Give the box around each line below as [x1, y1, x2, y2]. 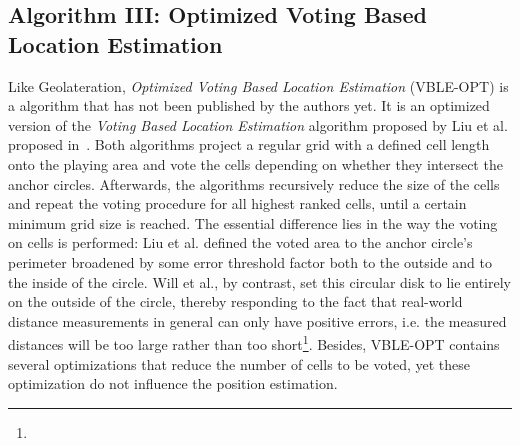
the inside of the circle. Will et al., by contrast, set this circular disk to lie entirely [8, 271, 512, 292]
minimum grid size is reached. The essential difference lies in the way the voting [8, 212, 498, 233]
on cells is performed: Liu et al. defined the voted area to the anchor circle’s [8, 232, 473, 253]
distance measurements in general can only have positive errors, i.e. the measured [8, 310, 507, 331]
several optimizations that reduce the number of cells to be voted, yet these [8, 353, 470, 374]
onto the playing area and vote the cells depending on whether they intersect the [8, 153, 503, 174]
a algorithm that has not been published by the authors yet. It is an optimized [8, 95, 490, 116]
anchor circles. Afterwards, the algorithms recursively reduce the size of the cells [8, 173, 500, 194]
